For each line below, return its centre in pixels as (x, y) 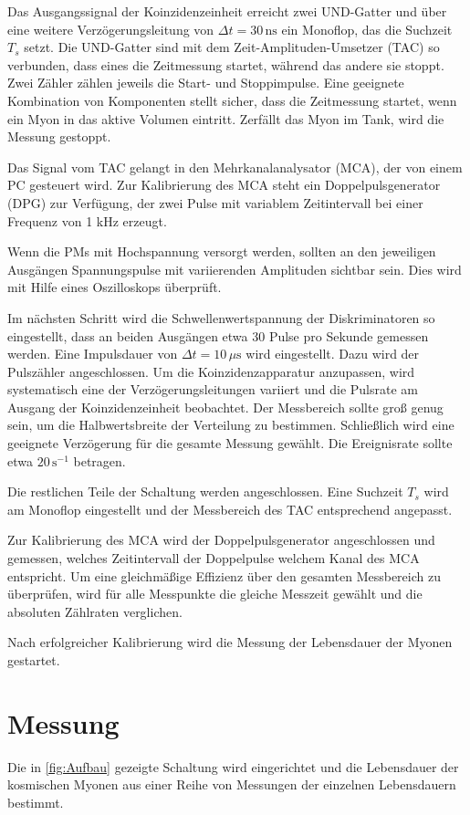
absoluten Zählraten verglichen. (95, 611)
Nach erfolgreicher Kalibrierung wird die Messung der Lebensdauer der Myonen (230, 642)
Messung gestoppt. (59, 136)
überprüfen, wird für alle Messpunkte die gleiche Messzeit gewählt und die (215, 594)
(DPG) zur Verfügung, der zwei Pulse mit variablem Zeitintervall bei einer (215, 202)
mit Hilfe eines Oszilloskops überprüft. (115, 287)
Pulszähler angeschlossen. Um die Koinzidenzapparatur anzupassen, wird (211, 371)
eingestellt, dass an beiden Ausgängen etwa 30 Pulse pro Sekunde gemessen (218, 335)
